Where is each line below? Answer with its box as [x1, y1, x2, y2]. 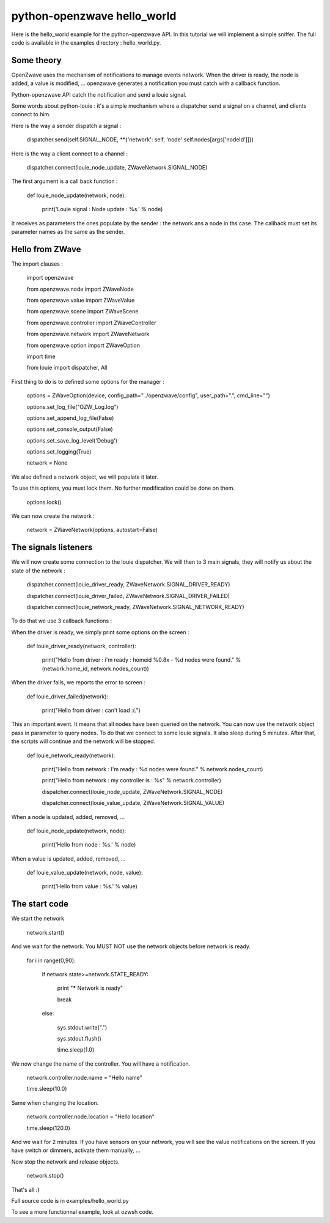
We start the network [11, 915, 65, 922]
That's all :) [11, 1186, 40, 1193]
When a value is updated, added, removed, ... [11, 855, 126, 862]
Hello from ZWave [11, 244, 81, 254]
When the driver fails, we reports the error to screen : [11, 679, 146, 686]
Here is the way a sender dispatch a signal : [11, 122, 122, 129]
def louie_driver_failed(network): [26, 692, 109, 700]
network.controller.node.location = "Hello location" [26, 1113, 155, 1120]
